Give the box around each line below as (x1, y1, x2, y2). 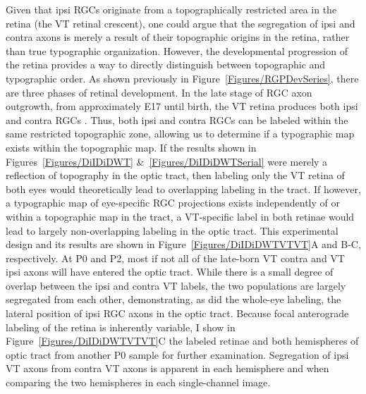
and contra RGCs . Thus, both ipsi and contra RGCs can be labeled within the (6, 112, 348, 127)
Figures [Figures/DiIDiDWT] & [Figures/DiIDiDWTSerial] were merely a (6, 154, 328, 168)
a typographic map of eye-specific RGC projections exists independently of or (6, 195, 340, 210)
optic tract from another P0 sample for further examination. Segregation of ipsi (6, 347, 349, 362)
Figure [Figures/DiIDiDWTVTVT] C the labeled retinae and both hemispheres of (6, 333, 359, 348)
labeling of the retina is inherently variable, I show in (6, 319, 236, 334)
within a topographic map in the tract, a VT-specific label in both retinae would (6, 209, 355, 223)
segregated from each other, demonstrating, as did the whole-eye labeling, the (6, 292, 341, 307)
